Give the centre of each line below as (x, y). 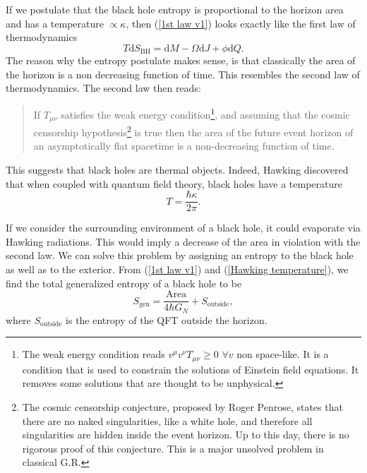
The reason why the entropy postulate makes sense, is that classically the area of (181, 60)
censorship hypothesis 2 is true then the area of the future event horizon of (193, 131)
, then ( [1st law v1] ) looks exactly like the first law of (241, 23)
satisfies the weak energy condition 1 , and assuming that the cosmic (205, 113)
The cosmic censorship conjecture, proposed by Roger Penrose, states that (182, 406)
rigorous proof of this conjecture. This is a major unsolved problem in (173, 448)
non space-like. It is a (283, 354)
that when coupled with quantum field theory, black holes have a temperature (174, 183)
